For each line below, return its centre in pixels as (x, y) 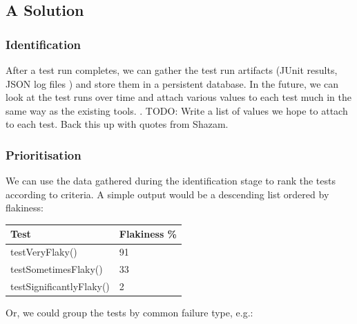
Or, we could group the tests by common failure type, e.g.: (129, 313)
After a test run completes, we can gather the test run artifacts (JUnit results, (172, 70)
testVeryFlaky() (44, 252)
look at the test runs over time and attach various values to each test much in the (178, 97)
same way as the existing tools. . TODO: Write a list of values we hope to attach (177, 110)
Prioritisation (44, 154)
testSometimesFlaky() (57, 269)
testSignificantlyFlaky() (60, 286)
